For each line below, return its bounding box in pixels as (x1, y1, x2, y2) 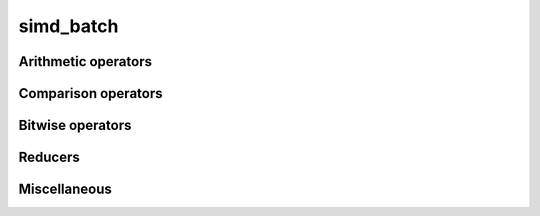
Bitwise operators (18, 117, 132, 134)
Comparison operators (18, 85, 163, 102)
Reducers (18, 149, 80, 166)
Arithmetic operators (18, 53, 152, 70)
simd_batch (18, 15, 119, 37)
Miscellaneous (18, 181, 112, 198)
